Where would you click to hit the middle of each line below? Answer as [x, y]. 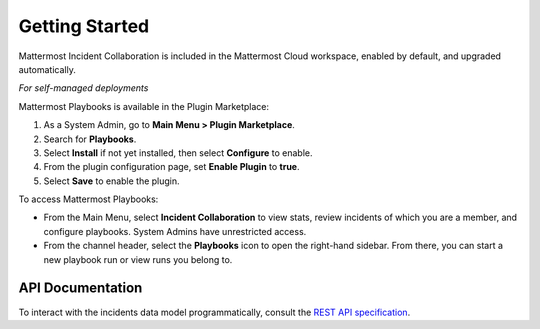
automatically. [47, 69]
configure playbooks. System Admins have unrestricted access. [175, 231]
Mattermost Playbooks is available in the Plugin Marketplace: [144, 106]
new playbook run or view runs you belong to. [138, 259]
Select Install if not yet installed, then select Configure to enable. [178, 152]
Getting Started [84, 26]
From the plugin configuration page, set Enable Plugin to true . [171, 167]
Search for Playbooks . [90, 139]
